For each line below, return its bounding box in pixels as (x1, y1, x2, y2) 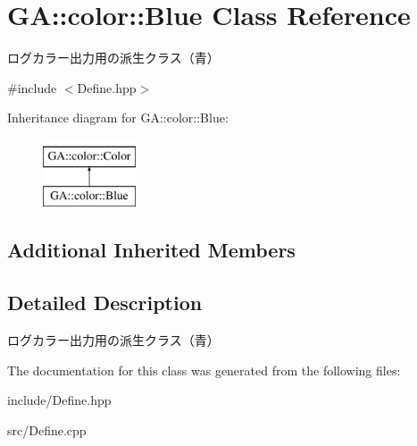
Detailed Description (7, 289, 203, 316)
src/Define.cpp (7, 420, 87, 439)
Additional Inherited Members (7, 236, 296, 264)
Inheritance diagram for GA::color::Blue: (7, 108, 229, 127)
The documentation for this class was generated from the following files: (7, 360, 401, 379)
